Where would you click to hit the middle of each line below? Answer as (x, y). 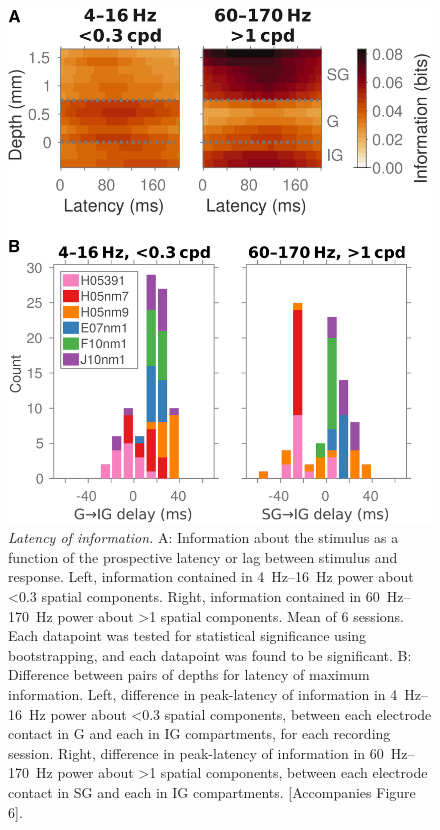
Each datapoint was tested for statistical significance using (187, 635)
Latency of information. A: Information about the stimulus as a (203, 537)
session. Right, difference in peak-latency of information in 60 (196, 752)
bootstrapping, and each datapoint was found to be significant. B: (210, 654)
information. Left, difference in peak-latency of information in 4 (203, 693)
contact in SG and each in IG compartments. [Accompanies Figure (212, 791)
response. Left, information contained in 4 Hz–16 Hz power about (211, 576)
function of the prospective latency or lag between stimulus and (203, 556)
